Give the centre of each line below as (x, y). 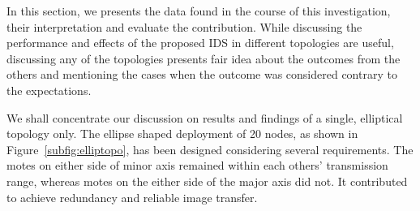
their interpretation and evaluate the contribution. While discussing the (184, 26)
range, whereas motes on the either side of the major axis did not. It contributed (207, 181)
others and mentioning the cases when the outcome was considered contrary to (202, 74)
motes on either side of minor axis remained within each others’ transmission (197, 165)
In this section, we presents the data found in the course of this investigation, (199, 11)
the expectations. (49, 90)
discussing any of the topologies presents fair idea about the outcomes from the (204, 58)
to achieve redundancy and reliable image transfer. (132, 197)
